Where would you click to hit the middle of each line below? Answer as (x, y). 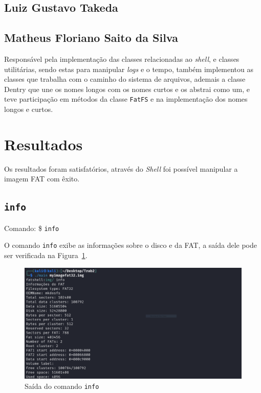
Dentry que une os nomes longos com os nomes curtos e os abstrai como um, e (127, 89)
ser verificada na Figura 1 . (46, 255)
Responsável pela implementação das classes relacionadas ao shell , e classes (122, 59)
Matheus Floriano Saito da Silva (91, 38)
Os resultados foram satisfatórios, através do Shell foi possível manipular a (121, 168)
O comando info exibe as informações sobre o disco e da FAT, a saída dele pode (130, 245)
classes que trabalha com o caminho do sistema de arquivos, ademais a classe (125, 79)
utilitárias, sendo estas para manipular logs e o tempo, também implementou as (129, 69)
